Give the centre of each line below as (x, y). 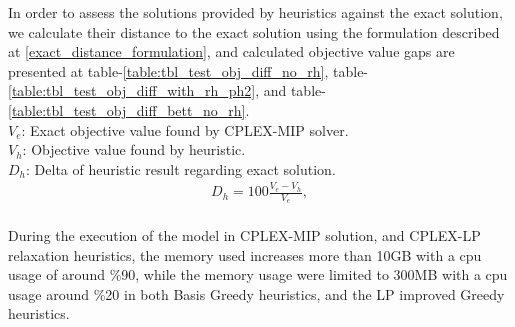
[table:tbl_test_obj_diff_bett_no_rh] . (129, 109)
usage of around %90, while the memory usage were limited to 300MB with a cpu (258, 274)
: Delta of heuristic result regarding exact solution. (181, 168)
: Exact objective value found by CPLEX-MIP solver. (185, 129)
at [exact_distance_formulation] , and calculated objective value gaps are (231, 51)
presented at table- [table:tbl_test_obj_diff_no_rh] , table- (188, 70)
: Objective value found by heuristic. (134, 149)
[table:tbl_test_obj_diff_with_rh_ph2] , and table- (167, 90)
